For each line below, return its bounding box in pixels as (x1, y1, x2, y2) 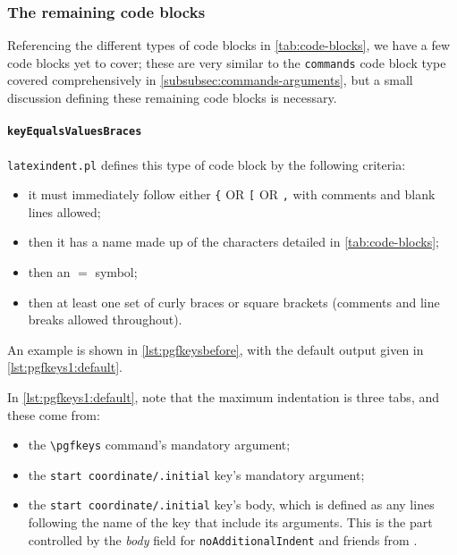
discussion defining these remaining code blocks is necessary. (7, 88, 337, 107)
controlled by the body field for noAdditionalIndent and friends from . (28, 530, 418, 549)
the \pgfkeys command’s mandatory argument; (28, 435, 291, 454)
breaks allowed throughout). (28, 310, 182, 329)
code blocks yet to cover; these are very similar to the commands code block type (7, 53, 446, 71)
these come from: (7, 405, 100, 424)
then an (28, 263, 71, 282)
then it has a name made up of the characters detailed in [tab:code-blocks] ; (28, 232, 440, 251)
